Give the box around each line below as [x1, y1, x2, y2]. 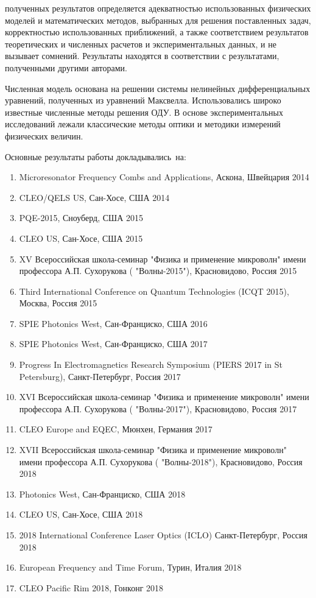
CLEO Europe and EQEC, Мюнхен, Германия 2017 [19, 423, 212, 435]
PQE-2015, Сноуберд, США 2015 [19, 211, 143, 224]
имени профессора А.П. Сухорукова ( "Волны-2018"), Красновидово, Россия [19, 455, 303, 468]
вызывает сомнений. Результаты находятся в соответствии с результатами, [5, 49, 279, 62]
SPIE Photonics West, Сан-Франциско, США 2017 [19, 337, 208, 350]
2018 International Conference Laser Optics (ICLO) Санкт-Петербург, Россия [19, 529, 308, 541]
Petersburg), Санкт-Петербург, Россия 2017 [19, 370, 181, 382]
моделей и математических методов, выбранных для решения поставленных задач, [5, 13, 311, 26]
